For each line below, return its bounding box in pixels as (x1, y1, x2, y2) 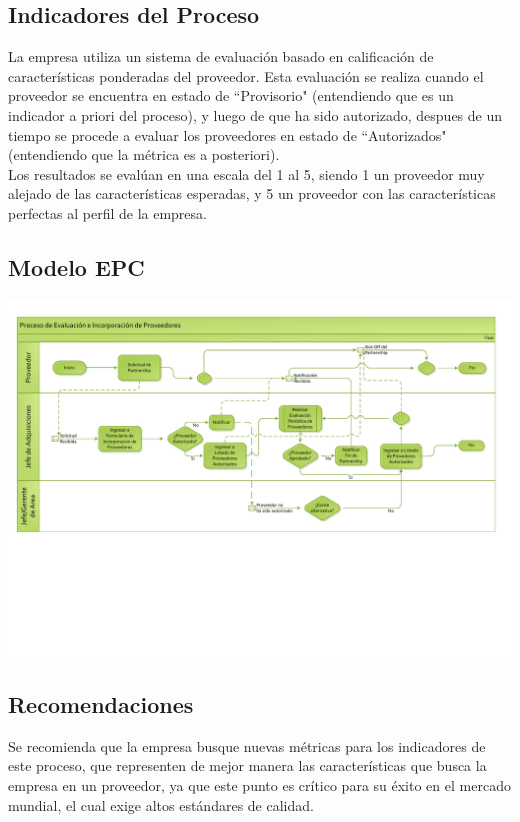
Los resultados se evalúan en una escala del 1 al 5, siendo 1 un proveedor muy (8, 163, 485, 184)
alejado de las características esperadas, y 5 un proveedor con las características (8, 183, 496, 204)
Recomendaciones (8, 689, 194, 720)
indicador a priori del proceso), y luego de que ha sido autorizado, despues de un (8, 104, 503, 125)
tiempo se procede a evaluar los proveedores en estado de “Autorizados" (8, 124, 447, 145)
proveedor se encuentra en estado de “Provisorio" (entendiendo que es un (8, 85, 454, 106)
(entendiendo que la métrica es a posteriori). (8, 144, 280, 165)
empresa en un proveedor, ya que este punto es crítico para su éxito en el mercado (8, 775, 511, 796)
